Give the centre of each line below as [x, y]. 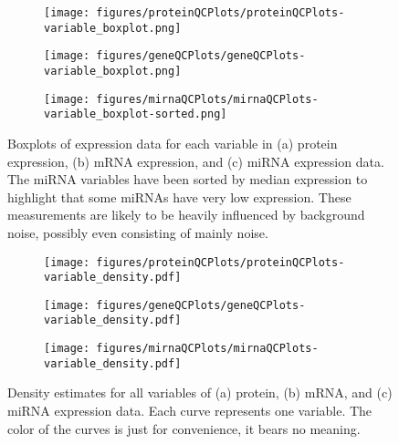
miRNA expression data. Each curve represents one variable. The [190, 411]
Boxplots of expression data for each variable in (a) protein [173, 143]
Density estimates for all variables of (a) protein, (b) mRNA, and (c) [200, 392]
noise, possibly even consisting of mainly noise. [138, 232]
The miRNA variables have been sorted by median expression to [188, 179]
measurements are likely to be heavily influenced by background [186, 215]
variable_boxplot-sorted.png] [136, 114]
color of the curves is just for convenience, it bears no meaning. [184, 428]
